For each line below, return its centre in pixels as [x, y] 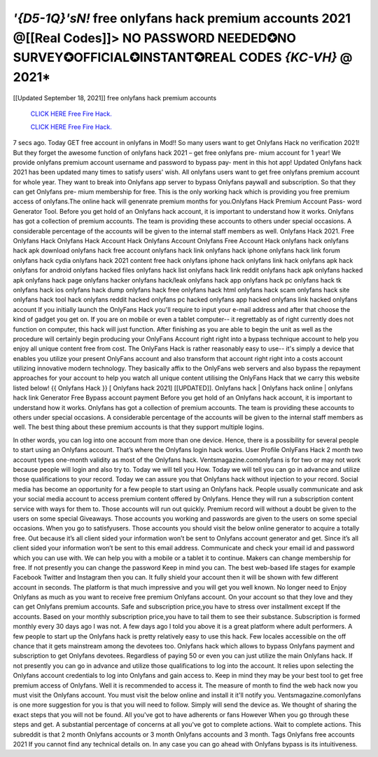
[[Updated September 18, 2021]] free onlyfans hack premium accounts [115, 97]
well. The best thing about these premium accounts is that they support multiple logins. [139, 427]
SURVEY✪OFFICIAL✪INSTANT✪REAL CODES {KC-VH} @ [183, 58]
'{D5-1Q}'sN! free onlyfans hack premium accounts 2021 [182, 18]
